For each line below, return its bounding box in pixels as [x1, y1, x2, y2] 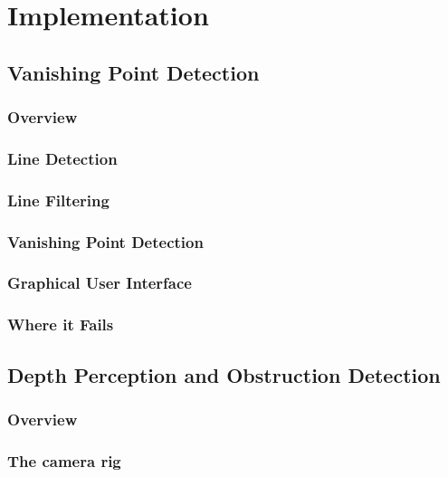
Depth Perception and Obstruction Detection [7, 360, 441, 388]
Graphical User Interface [7, 272, 192, 294]
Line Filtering [7, 188, 110, 211]
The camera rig [7, 449, 121, 472]
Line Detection [7, 147, 118, 169]
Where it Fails [7, 313, 114, 336]
